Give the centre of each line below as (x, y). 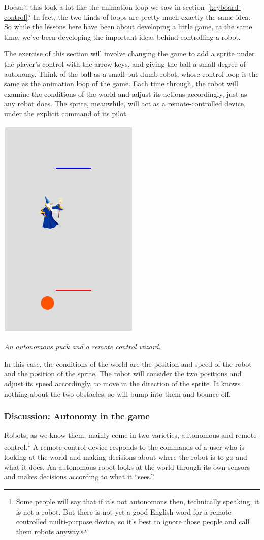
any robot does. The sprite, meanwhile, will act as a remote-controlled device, (125, 103)
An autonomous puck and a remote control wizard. (82, 347)
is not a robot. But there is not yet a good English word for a (112, 511)
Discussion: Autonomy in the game (77, 416)
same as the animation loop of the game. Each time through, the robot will (121, 84)
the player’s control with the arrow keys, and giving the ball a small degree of (125, 63)
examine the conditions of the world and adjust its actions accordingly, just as (126, 93)
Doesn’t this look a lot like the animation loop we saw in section (104, 7)
